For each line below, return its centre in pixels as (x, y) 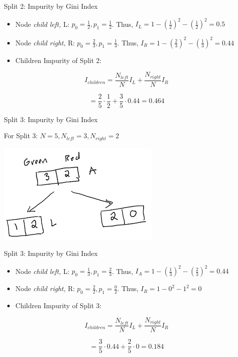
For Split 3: (21, 136)
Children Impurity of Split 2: (58, 60)
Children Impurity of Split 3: (58, 305)
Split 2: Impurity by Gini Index (51, 6)
